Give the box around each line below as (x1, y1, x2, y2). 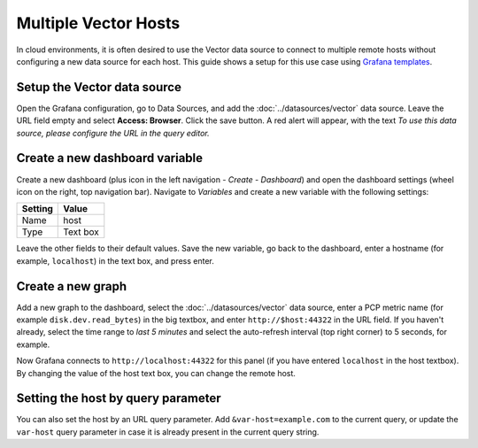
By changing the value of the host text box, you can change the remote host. (16, 367, 297, 378)
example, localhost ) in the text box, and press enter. (16, 255, 214, 266)
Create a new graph (16, 279, 127, 294)
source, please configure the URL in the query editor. (16, 127, 210, 138)
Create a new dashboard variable (16, 151, 204, 166)
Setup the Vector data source (16, 80, 181, 95)
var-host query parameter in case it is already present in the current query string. (16, 426, 320, 437)
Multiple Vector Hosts (16, 13, 181, 33)
